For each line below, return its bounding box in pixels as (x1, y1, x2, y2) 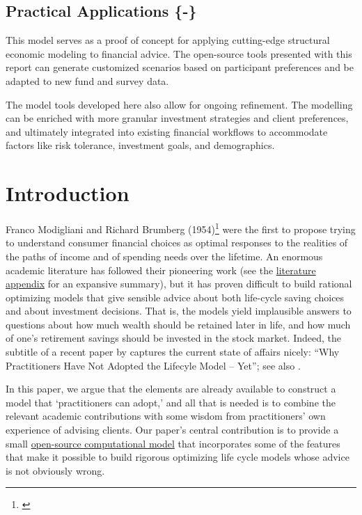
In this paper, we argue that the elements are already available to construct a (6, 381, 336, 396)
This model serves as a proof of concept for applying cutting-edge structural (6, 33, 330, 47)
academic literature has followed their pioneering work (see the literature (6, 262, 316, 277)
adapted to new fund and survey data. (6, 73, 169, 88)
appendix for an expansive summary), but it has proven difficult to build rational (6, 276, 352, 291)
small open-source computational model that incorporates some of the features (6, 436, 340, 450)
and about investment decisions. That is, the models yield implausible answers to (6, 303, 352, 318)
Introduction (6, 179, 129, 207)
